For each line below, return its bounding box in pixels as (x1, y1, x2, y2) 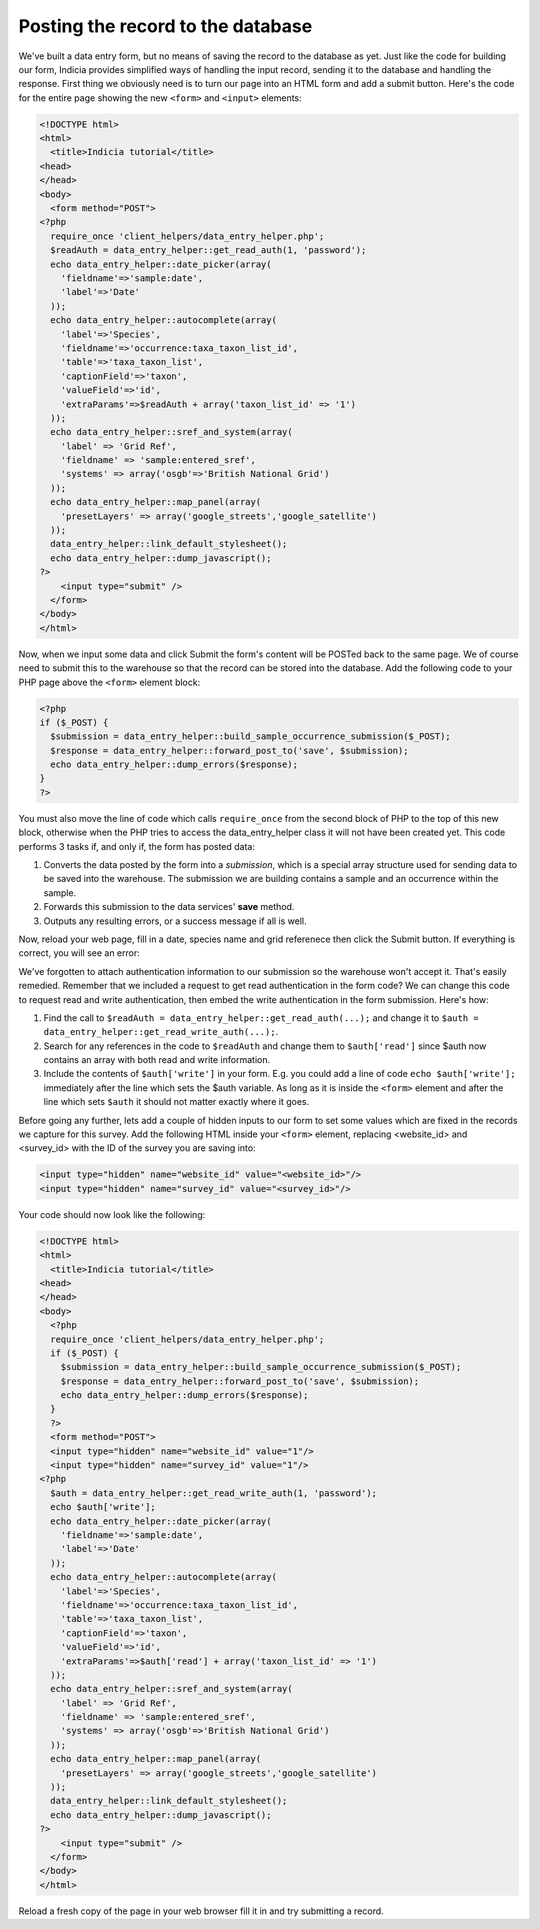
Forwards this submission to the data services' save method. (43, 901, 295, 913)
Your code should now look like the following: (18, 1208, 206, 1220)
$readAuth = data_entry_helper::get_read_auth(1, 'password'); (50, 245, 367, 256)
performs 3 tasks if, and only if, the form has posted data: (18, 840, 255, 852)
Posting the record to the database (18, 15, 313, 37)
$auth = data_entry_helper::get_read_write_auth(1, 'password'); (50, 1487, 378, 1499)
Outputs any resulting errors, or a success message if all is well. (43, 915, 307, 927)
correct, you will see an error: (18, 947, 140, 959)
